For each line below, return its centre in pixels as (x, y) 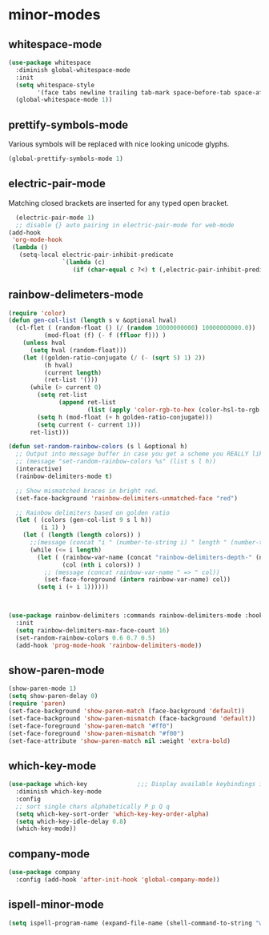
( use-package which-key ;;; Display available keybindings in (137, 785)
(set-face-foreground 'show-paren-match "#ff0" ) (91, 726)
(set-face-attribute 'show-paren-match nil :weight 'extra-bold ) (119, 741)
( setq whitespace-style (55, 85)
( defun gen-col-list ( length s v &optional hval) (93, 321)
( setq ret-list (62, 395)
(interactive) (39, 469)
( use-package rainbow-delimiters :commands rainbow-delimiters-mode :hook (136, 616)
